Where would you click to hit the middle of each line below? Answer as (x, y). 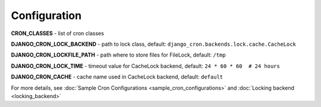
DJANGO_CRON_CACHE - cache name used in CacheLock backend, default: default (117, 77)
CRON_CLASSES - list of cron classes (57, 33)
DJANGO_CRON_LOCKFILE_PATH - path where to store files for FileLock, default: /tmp (118, 55)
